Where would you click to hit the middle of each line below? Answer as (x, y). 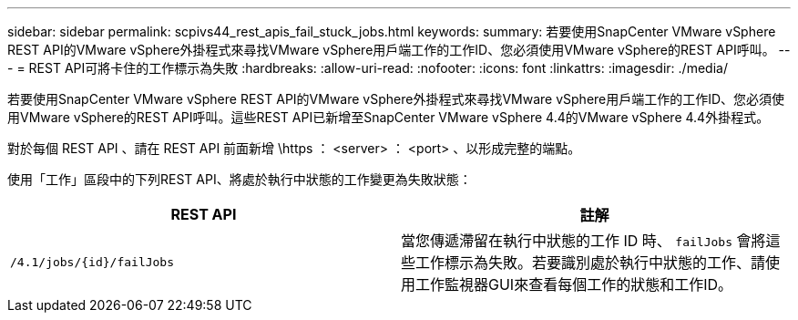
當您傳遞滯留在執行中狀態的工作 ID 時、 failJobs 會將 (583, 241)
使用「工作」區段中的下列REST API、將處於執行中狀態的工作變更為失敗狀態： (240, 179)
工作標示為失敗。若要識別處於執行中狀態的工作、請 (591, 263)
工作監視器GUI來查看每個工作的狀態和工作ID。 (574, 284)
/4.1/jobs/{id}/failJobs (92, 262)
